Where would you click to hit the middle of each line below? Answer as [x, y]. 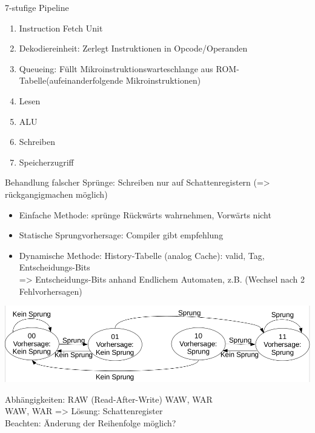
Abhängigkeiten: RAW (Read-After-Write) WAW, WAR [109, 399]
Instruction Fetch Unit [61, 28]
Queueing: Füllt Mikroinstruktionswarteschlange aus [116, 68]
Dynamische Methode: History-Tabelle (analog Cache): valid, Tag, [142, 255]
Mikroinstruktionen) [163, 80]
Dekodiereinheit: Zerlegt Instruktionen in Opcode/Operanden [133, 48]
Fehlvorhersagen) [51, 291]
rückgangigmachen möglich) [56, 194]
